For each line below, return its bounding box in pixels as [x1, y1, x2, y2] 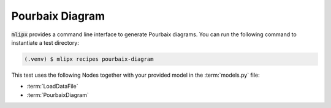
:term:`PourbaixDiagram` [26, 91, 89, 98]
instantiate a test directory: [11, 39, 79, 46]
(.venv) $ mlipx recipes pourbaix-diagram [24, 55, 154, 63]
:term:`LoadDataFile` [26, 83, 79, 90]
